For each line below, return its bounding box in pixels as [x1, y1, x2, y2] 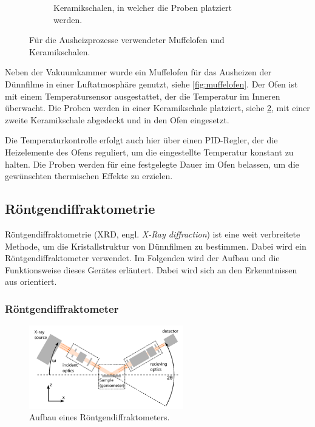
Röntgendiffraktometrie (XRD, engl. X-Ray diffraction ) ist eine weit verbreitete [5, 227, 300, 240]
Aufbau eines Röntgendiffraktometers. [29, 411, 170, 423]
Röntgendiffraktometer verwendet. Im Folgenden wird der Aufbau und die [5, 251, 280, 264]
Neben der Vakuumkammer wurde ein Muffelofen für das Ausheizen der [5, 66, 272, 78]
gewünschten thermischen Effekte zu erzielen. [5, 169, 173, 182]
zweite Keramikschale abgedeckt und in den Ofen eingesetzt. [5, 113, 229, 126]
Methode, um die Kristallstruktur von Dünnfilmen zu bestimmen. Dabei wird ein [5, 239, 307, 252]
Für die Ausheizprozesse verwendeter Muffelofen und [29, 33, 225, 46]
